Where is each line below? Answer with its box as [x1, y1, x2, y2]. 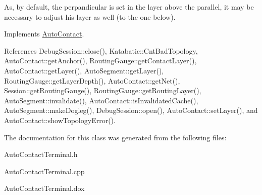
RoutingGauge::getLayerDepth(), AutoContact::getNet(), [4, 75, 180, 86]
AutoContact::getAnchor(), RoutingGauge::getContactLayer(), [4, 55, 197, 66]
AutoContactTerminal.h [4, 149, 78, 160]
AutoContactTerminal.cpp [4, 166, 85, 176]
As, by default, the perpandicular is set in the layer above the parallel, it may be [4, 2, 254, 12]
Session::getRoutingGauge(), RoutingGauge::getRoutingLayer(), [4, 85, 201, 96]
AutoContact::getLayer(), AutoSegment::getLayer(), [4, 65, 164, 75]
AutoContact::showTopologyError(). [4, 114, 116, 125]
